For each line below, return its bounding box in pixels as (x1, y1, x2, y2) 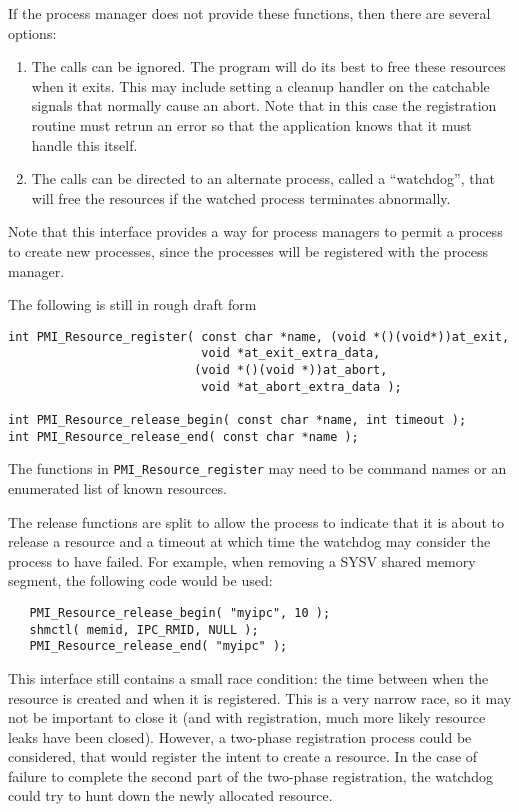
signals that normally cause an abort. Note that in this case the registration (31, 95, 497, 116)
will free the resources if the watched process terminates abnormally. (31, 187, 451, 208)
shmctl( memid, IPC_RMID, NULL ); (29, 622, 259, 637)
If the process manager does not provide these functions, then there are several (8, 3, 491, 23)
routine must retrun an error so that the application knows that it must (31, 114, 472, 135)
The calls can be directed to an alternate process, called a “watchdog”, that (31, 168, 495, 189)
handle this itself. (31, 134, 138, 155)
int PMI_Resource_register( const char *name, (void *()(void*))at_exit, (8, 329, 510, 344)
